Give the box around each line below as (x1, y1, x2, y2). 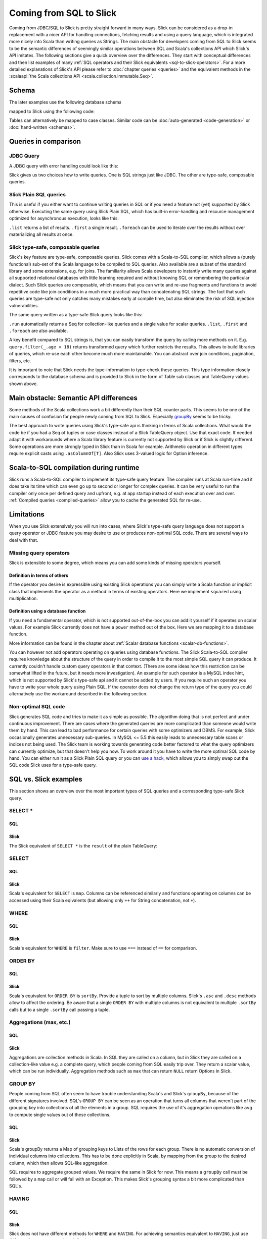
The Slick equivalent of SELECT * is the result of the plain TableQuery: (9, 843, 158, 848)
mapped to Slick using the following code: (9, 108, 95, 114)
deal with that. (9, 537, 39, 543)
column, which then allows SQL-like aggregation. (9, 1160, 109, 1166)
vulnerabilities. (9, 302, 39, 308)
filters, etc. (9, 357, 32, 364)
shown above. (9, 381, 38, 387)
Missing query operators (9, 549, 70, 556)
